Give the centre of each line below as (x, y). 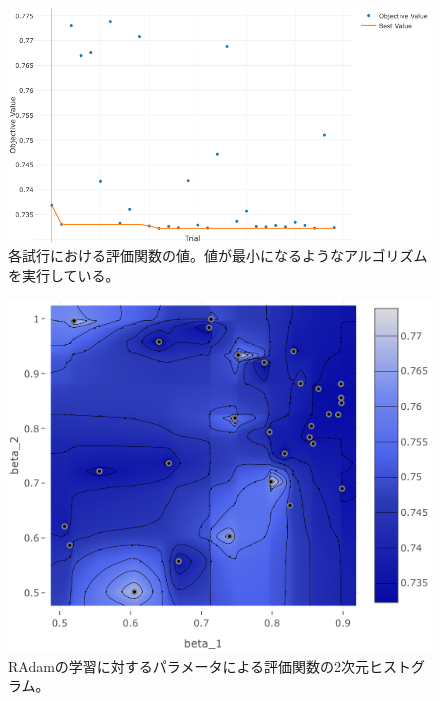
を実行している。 (64, 275)
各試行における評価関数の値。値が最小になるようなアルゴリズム (218, 255)
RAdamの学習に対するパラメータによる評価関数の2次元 (189, 665)
